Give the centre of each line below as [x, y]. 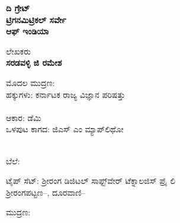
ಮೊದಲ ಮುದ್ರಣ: [30, 82]
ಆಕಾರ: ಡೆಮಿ [24, 117]
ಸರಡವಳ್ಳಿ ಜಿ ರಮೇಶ [34, 63]
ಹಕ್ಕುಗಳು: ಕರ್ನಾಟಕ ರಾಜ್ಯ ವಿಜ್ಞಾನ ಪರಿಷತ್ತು [66, 94]
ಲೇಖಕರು [19, 51]
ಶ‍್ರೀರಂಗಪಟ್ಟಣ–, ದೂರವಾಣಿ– [46, 192]
